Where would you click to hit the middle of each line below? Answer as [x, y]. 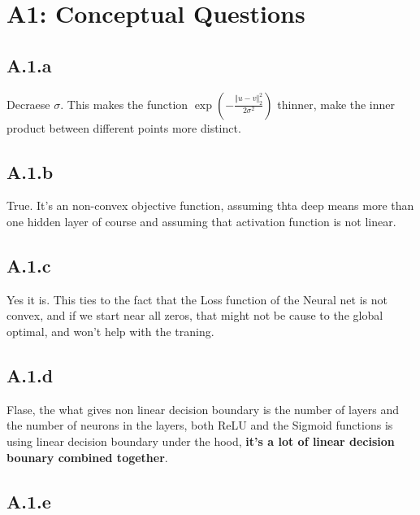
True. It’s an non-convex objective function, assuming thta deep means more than [210, 205]
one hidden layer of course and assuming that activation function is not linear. [201, 221]
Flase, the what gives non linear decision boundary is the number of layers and [203, 409]
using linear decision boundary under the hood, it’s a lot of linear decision [201, 441]
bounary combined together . [87, 457]
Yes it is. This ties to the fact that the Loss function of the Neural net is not [197, 299]
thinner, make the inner [336, 104]
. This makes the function [124, 104]
